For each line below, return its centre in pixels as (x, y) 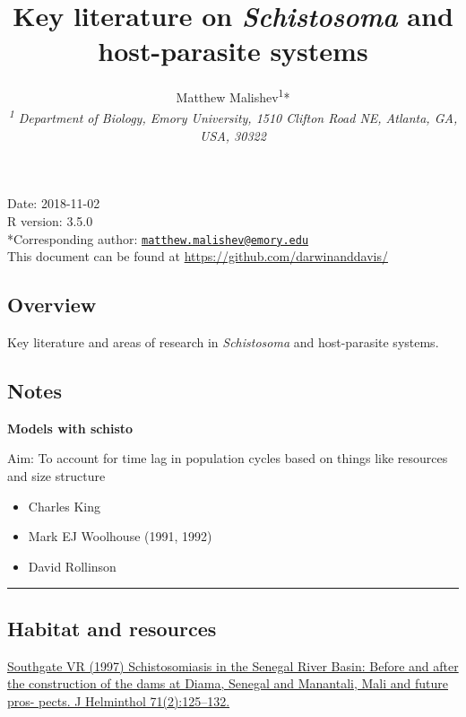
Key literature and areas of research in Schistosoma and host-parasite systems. (223, 342)
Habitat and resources (112, 628)
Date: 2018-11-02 (54, 203)
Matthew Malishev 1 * (233, 96)
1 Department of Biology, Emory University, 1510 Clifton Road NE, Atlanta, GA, (233, 117)
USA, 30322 (233, 135)
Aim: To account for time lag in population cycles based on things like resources (228, 458)
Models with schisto (70, 428)
